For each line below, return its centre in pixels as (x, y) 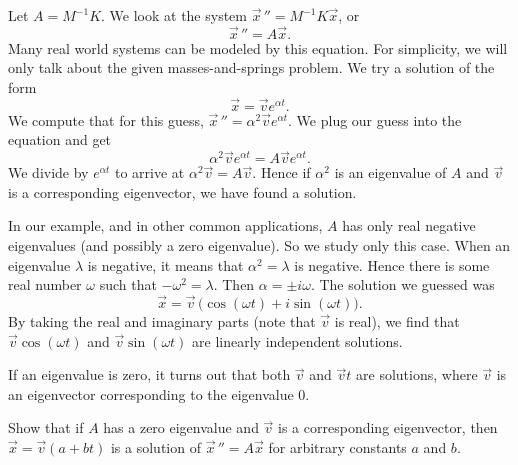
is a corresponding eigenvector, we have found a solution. (182, 191)
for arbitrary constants (337, 446)
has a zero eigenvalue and (181, 427)
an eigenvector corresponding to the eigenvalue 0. (159, 393)
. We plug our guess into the (375, 119)
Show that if (46, 427)
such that (128, 284)
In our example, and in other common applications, (165, 225)
